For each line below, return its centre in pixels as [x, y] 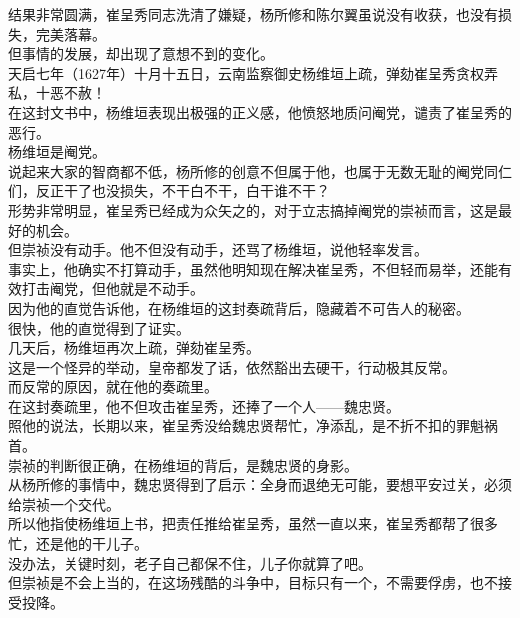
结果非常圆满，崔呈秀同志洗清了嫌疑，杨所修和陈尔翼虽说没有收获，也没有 [253, 14]
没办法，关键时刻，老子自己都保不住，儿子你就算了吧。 [190, 562]
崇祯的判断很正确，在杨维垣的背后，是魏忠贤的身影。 [183, 464]
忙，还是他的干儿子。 [78, 543]
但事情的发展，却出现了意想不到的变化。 [141, 53]
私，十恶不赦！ [57, 92]
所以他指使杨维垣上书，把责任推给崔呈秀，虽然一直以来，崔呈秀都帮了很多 [253, 523]
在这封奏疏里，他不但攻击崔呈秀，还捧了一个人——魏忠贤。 [204, 405]
